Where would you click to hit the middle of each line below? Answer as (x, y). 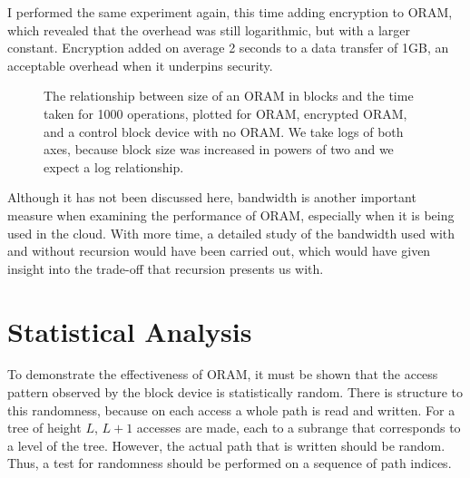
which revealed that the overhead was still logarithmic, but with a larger (209, 29)
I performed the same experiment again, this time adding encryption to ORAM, (230, 12)
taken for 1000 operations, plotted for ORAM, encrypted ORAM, (225, 113)
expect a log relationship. (114, 166)
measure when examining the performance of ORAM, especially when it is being (231, 215)
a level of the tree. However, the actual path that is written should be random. (226, 445)
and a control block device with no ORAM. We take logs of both (224, 131)
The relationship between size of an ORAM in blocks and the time (229, 96)
